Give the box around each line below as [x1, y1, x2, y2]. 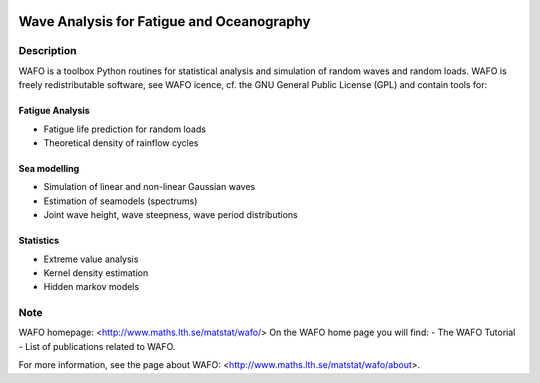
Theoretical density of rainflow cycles [43, 136, 199, 149]
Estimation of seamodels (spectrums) [43, 195, 198, 207]
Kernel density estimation [43, 266, 149, 279]
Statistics [18, 235, 60, 247]
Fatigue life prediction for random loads [43, 123, 207, 135]
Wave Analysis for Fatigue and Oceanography [18, 13, 311, 30]
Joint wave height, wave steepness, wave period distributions [43, 209, 299, 221]
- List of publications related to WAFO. [18, 340, 176, 352]
